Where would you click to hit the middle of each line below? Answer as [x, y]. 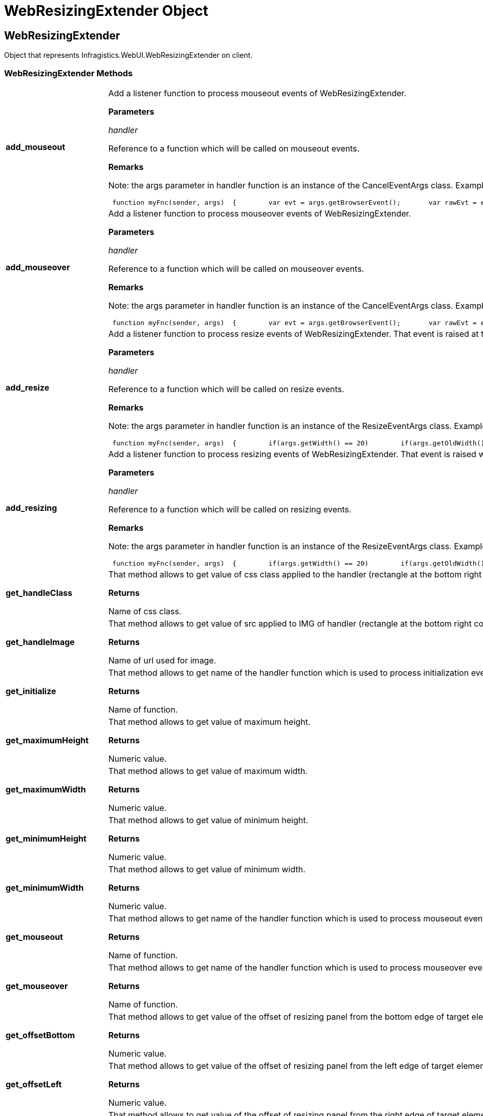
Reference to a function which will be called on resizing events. [230, 509]
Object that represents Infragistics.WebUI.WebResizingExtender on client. [128, 55]
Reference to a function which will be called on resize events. [226, 389]
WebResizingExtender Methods [69, 73]
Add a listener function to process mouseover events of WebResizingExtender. [260, 213]
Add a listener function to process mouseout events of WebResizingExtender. [257, 93]
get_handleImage [40, 642]
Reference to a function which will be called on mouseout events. [234, 148]
